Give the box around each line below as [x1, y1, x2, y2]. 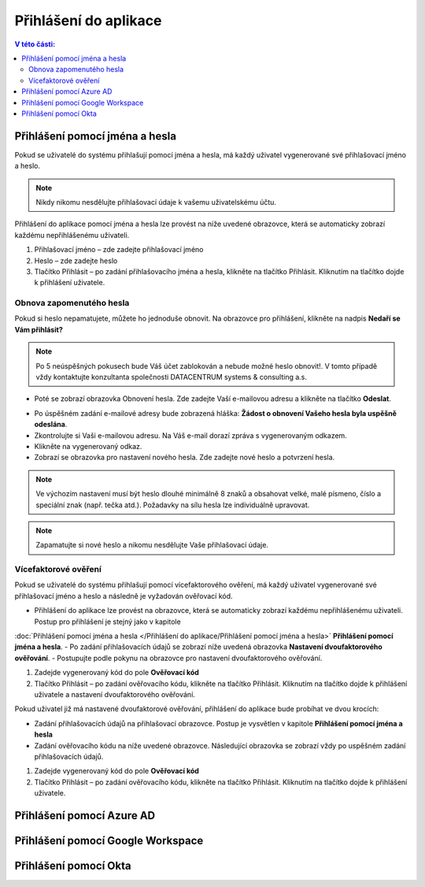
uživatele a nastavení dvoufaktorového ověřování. [34, 689, 196, 699]
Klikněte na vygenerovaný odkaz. [34, 441, 142, 451]
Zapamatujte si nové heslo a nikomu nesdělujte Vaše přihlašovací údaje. [35, 540, 269, 550]
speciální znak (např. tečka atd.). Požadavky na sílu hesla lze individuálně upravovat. [35, 500, 310, 510]
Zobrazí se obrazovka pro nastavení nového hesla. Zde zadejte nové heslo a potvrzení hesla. [34, 453, 335, 462]
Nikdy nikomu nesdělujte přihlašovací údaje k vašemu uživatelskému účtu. [35, 197, 277, 206]
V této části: [14, 39, 55, 49]
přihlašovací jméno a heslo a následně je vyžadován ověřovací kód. [14, 591, 233, 600]
